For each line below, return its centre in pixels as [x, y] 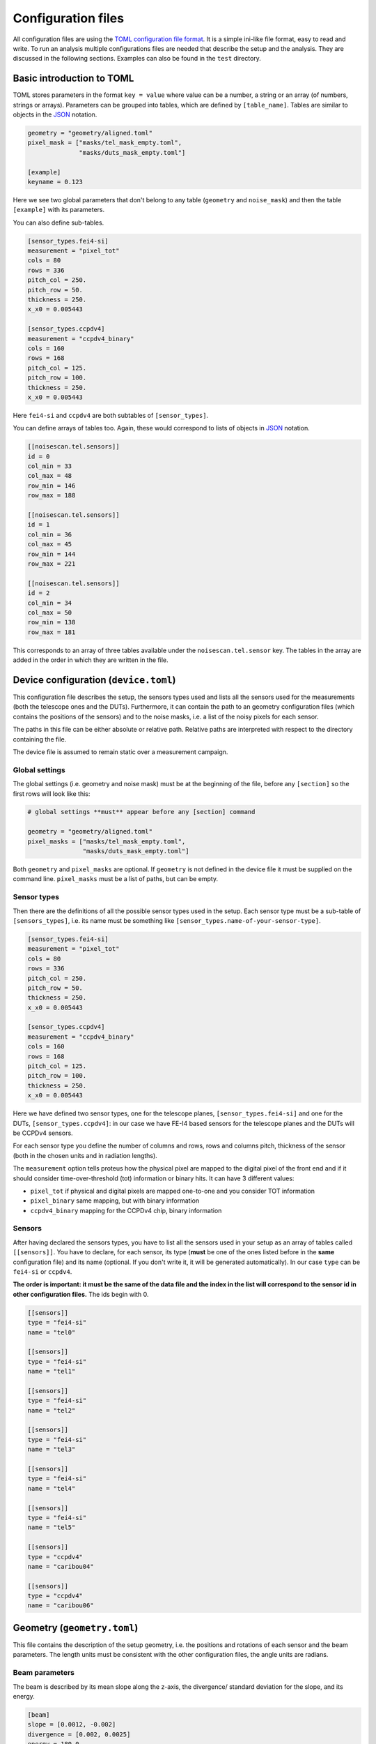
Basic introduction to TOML [73, 78]
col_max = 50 [50, 612]
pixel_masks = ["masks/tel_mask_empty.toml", [107, 841]
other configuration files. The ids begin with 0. [81, 1294]
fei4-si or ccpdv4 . [42, 1272]
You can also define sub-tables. [58, 223]
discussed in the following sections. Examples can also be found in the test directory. [137, 59]
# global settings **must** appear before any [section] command [141, 812]
